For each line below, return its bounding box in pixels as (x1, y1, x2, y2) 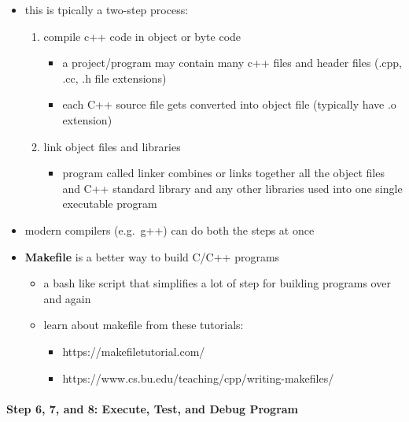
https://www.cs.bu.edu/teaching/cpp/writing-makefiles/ (62, 369, 334, 386)
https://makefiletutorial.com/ (62, 342, 205, 359)
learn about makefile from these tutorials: (43, 316, 244, 333)
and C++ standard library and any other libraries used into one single (62, 180, 403, 196)
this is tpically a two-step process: (24, 2, 189, 17)
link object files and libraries (43, 138, 181, 154)
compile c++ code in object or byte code (43, 28, 241, 44)
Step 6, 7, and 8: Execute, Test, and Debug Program (6, 400, 299, 416)
